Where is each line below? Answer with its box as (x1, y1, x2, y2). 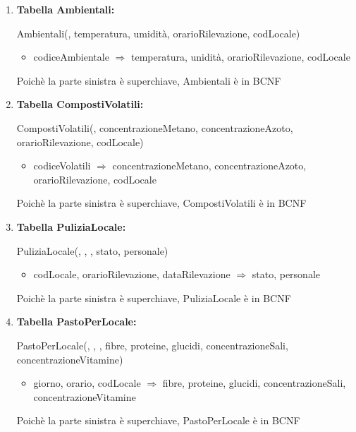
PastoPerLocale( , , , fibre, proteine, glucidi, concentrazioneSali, (16, 337, 288, 352)
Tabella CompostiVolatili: (16, 97, 144, 112)
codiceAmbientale (33, 49, 109, 64)
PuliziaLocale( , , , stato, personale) (16, 243, 168, 258)
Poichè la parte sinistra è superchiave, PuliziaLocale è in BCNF (16, 290, 291, 305)
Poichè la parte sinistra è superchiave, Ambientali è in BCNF (16, 73, 281, 88)
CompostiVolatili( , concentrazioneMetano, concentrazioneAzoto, (16, 120, 293, 135)
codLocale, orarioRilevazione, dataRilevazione (33, 267, 231, 282)
